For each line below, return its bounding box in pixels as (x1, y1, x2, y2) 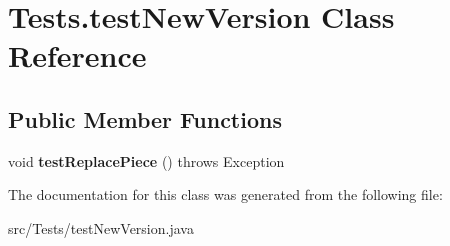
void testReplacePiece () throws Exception (8, 150, 285, 171)
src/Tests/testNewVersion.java (8, 217, 194, 238)
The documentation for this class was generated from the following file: (8, 184, 443, 205)
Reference (8, 35, 147, 76)
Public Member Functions (8, 103, 282, 134)
